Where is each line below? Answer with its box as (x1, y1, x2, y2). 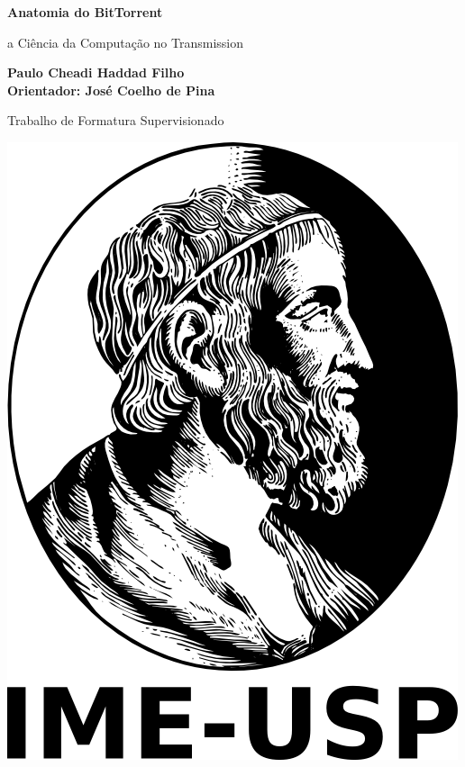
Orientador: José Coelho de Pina (7, 80, 215, 99)
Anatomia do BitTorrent (7, 3, 163, 21)
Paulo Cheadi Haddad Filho (7, 63, 185, 82)
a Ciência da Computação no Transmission (7, 32, 243, 51)
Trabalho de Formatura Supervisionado (7, 111, 224, 130)
